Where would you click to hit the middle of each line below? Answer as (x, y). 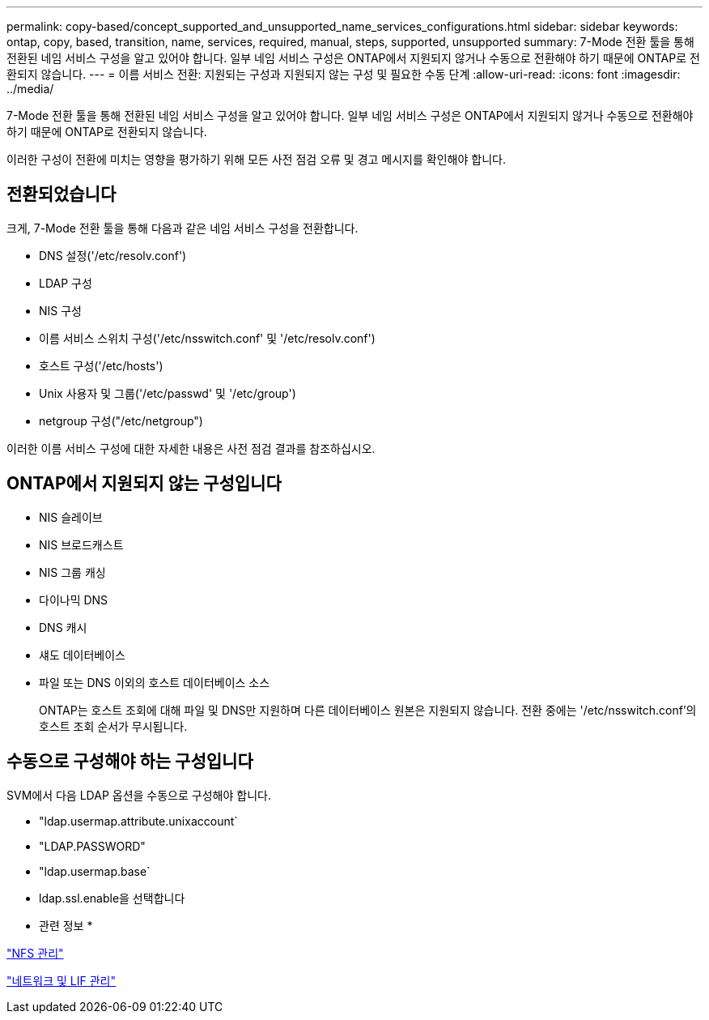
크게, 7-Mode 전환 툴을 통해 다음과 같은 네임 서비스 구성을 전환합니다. (183, 228)
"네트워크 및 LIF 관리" (61, 980)
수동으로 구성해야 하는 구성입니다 (130, 762)
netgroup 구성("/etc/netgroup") (121, 420)
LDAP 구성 (66, 283)
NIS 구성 (60, 310)
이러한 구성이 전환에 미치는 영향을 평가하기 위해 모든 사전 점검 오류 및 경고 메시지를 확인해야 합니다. (256, 159)
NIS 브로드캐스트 (81, 544)
